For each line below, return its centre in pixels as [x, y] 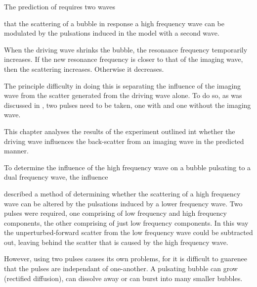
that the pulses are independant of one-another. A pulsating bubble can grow [121, 268]
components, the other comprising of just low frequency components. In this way [126, 222]
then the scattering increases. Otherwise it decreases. [84, 69]
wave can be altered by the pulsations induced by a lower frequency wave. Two [123, 203]
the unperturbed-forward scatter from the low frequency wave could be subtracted [128, 232]
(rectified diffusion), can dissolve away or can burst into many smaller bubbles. [123, 278]
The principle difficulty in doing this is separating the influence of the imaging [123, 85]
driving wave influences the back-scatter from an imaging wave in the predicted [124, 141]
